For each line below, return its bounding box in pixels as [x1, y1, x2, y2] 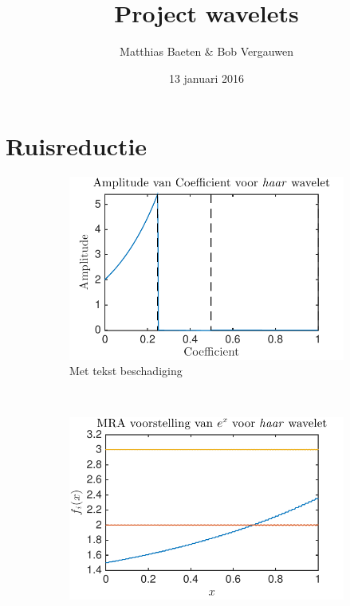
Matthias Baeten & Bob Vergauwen [120, 43, 293, 60]
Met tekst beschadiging [69, 362, 183, 379]
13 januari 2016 [168, 69, 245, 86]
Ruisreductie [6, 130, 147, 162]
